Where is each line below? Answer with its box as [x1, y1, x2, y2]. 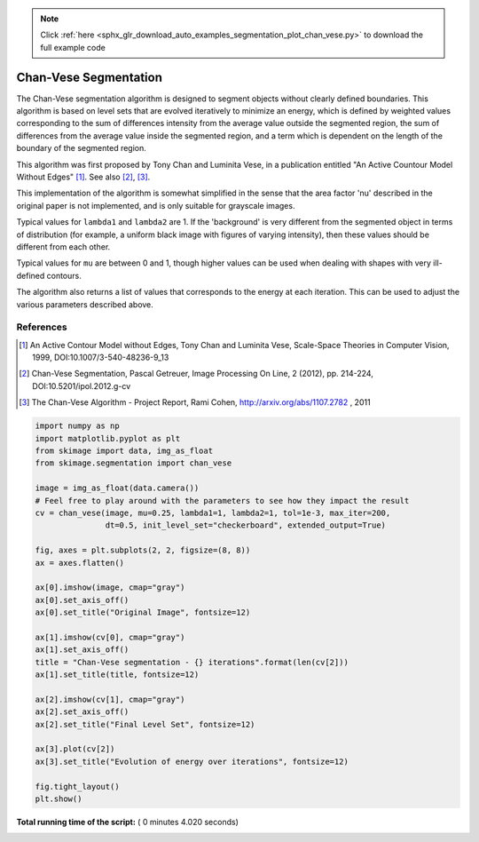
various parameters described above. [16, 298, 154, 310]
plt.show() [35, 793, 82, 804]
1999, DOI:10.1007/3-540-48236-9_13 [32, 352, 169, 363]
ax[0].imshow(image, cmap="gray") [35, 583, 185, 592]
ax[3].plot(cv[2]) [35, 744, 115, 754]
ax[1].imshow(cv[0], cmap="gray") [35, 631, 185, 642]
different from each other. [16, 241, 111, 252]
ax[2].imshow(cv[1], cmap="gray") [35, 694, 185, 704]
